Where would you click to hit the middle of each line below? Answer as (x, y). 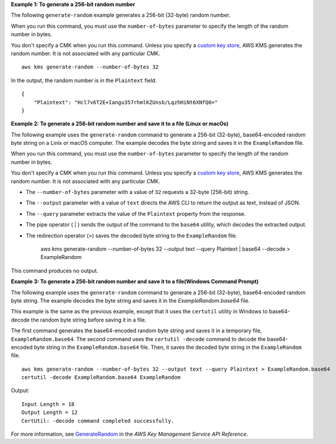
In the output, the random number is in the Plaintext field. (84, 80)
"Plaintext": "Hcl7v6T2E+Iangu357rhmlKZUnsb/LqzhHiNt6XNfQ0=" (126, 102)
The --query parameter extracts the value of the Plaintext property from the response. (136, 213)
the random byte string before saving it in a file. (88, 320)
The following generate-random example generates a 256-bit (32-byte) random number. (121, 15)
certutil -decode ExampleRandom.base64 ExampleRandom (101, 377)
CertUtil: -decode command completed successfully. (98, 421)
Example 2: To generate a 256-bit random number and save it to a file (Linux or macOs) (120, 124)
